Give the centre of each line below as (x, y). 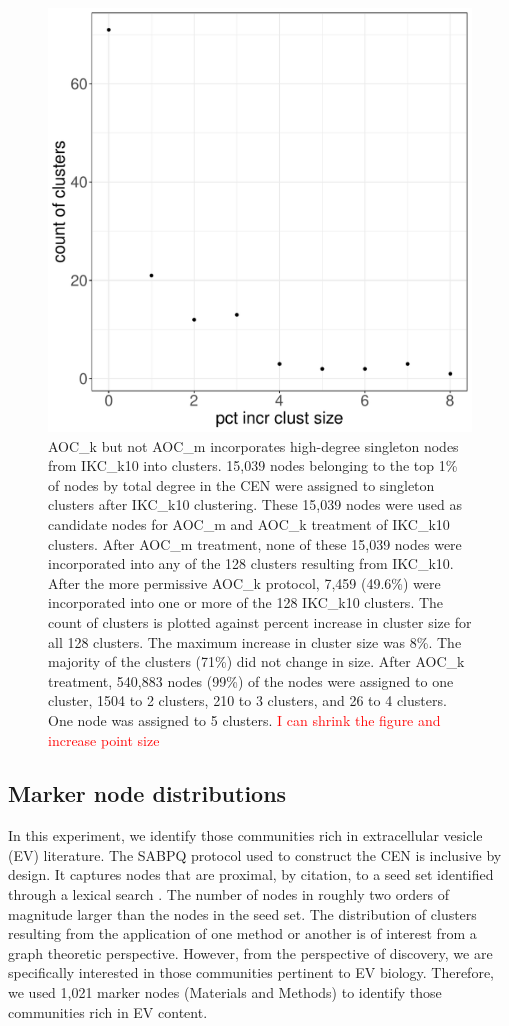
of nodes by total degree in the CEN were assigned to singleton (241, 484)
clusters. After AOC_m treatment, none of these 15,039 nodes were (255, 543)
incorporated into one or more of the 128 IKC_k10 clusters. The (246, 602)
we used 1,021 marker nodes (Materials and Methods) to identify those (225, 992)
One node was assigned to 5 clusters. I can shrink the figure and (244, 719)
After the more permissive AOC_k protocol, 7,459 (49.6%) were (244, 582)
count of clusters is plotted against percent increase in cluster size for (260, 621)
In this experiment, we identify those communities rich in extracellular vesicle (245, 835)
